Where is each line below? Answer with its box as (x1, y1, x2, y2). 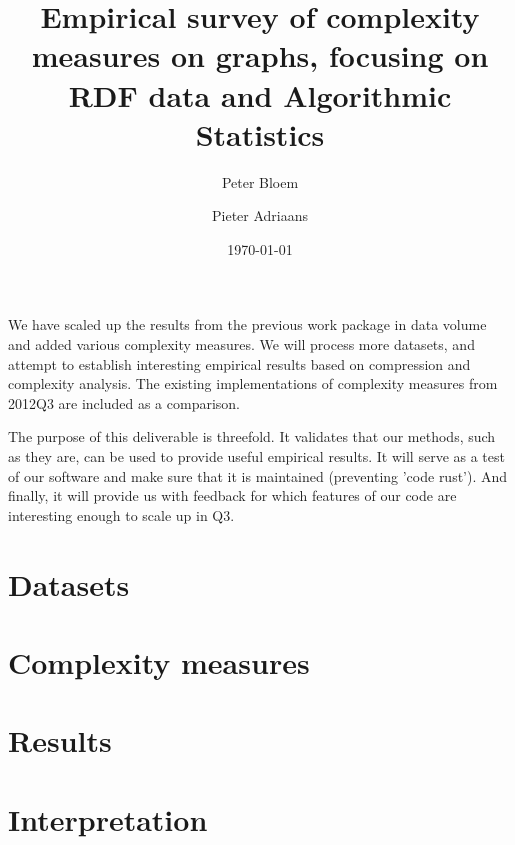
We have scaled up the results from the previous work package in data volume (8, 314, 487, 335)
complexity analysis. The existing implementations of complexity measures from (8, 373, 498, 394)
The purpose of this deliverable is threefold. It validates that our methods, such (8, 426, 496, 447)
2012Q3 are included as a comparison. (8, 392, 241, 413)
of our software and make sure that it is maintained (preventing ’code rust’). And (8, 465, 508, 486)
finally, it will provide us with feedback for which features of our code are (8, 485, 457, 506)
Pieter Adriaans (211, 205, 309, 226)
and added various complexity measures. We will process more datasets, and (8, 334, 475, 355)
